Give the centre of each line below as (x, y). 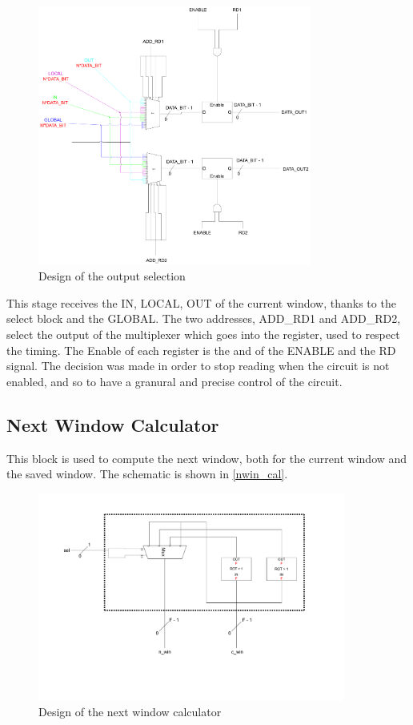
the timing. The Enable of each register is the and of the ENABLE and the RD (201, 350)
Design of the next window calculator (130, 712)
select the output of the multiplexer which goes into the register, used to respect (203, 334)
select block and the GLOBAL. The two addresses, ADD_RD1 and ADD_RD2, (204, 318)
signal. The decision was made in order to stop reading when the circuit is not (198, 366)
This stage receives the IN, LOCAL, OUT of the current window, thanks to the (201, 302)
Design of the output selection (112, 276)
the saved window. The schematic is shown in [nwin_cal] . (147, 474)
